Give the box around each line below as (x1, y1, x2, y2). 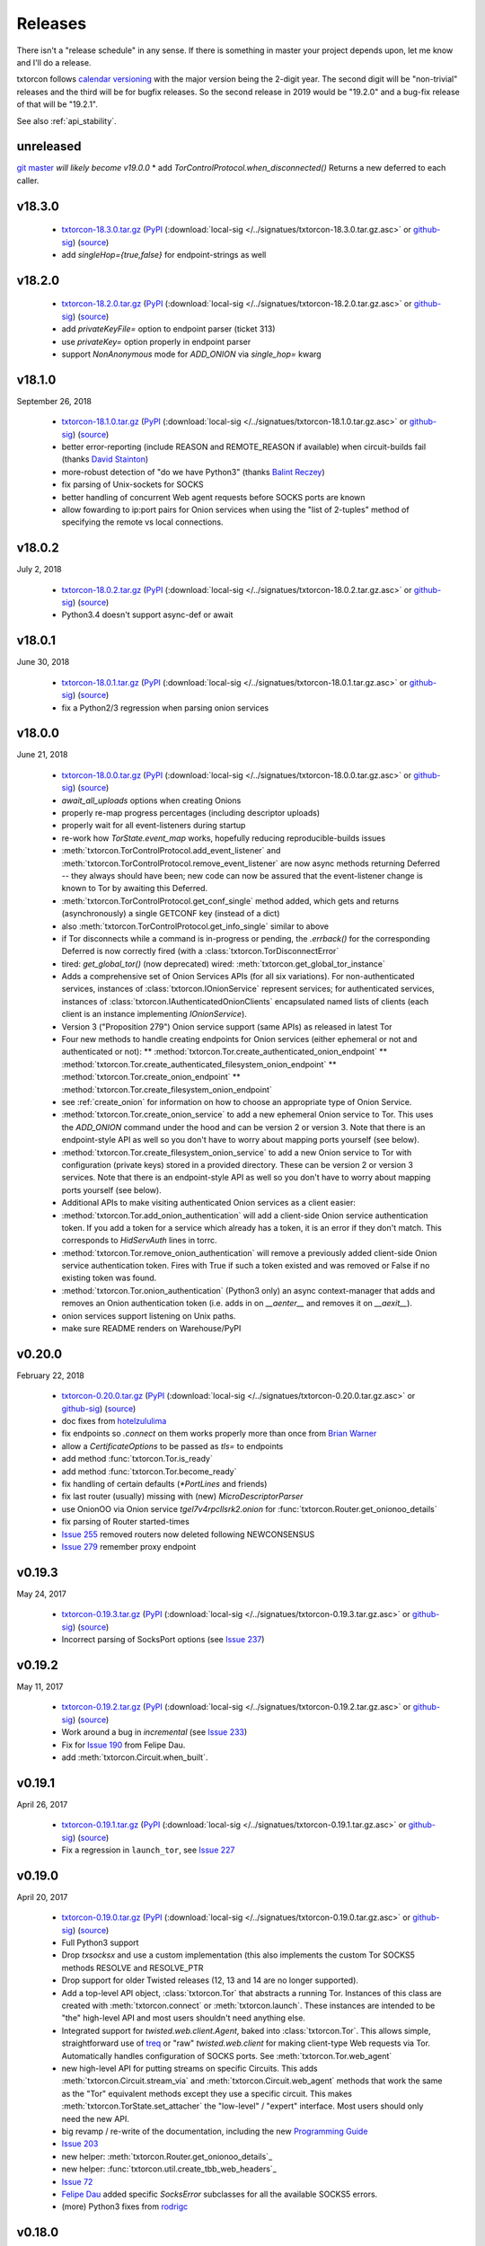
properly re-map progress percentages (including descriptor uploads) (61, 808, 321, 818)
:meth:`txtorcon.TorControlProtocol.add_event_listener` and (61, 845, 281, 856)
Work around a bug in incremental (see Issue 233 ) (61, 1727, 248, 1738)
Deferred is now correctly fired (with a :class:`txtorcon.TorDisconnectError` (61, 946, 339, 957)
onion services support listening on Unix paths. (61, 1310, 237, 1321)
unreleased (16, 139, 82, 155)
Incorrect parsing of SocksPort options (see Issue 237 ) (61, 1634, 265, 1645)
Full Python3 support (61, 1937, 139, 1949)
